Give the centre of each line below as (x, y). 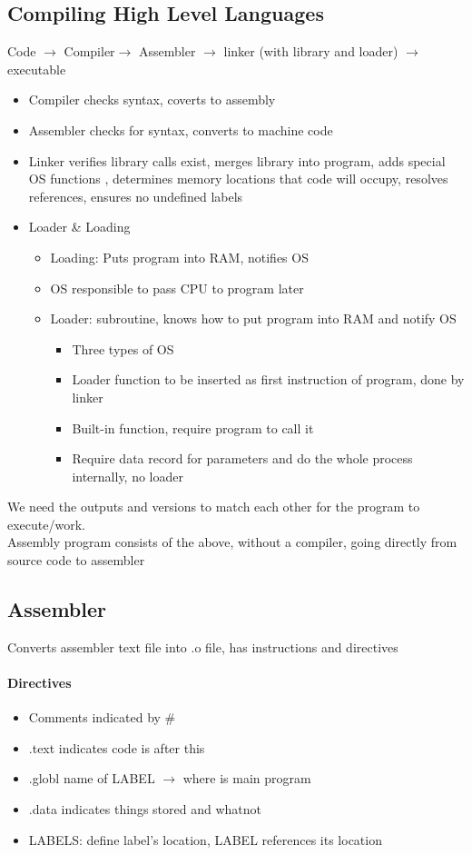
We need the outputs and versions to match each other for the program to (214, 507)
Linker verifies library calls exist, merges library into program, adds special (237, 160)
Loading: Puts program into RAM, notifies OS (179, 257)
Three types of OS (123, 348)
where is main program (247, 778)
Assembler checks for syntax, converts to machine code (181, 129)
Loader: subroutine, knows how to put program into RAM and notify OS (253, 318)
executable (37, 69)
